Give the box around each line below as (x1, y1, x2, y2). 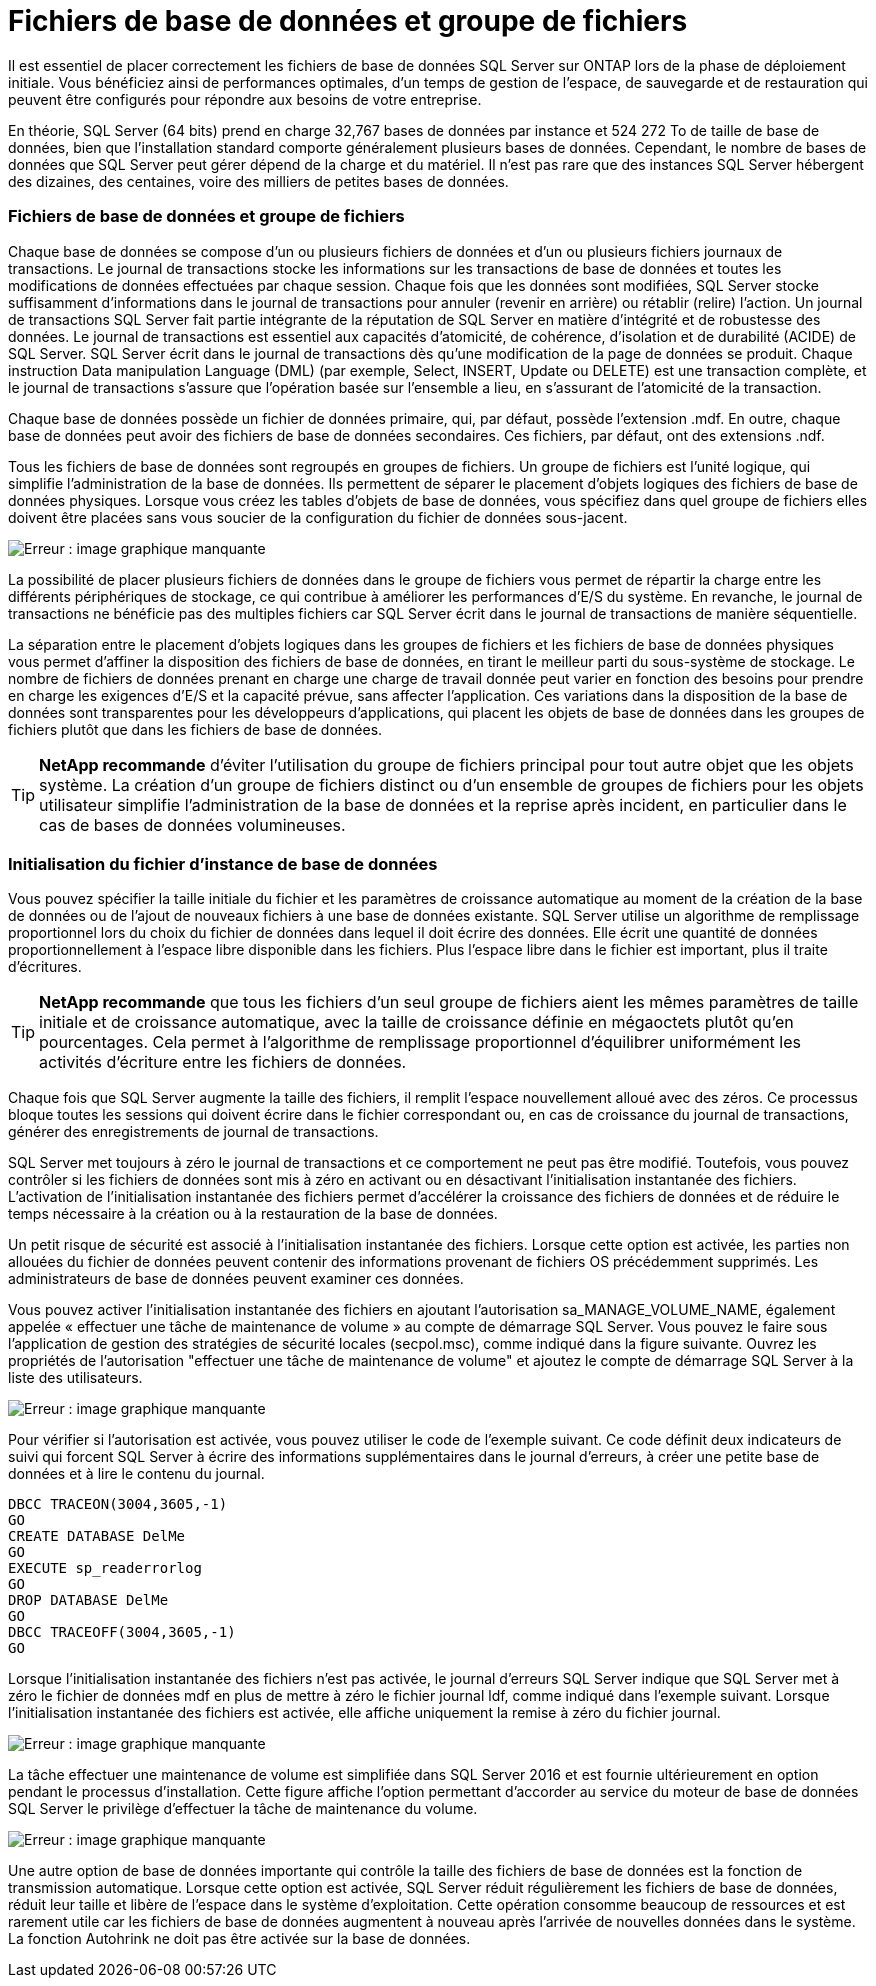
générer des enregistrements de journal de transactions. (8, 1123, 379, 1141)
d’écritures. (8, 958, 82, 976)
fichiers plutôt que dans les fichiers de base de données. (8, 720, 383, 738)
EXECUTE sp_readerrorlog (8, 1560, 202, 1577)
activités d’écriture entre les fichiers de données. (39, 1052, 407, 1073)
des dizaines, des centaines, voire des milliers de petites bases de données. (8, 172, 509, 190)
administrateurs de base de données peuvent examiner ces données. (8, 1270, 464, 1288)
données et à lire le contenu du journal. (8, 1465, 265, 1483)
